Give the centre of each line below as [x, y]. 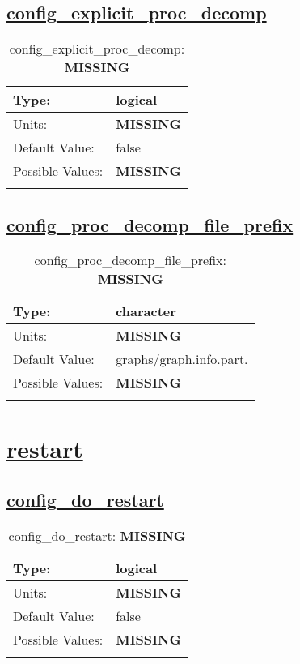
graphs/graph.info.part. [182, 359]
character [146, 311]
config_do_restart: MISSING [97, 535]
